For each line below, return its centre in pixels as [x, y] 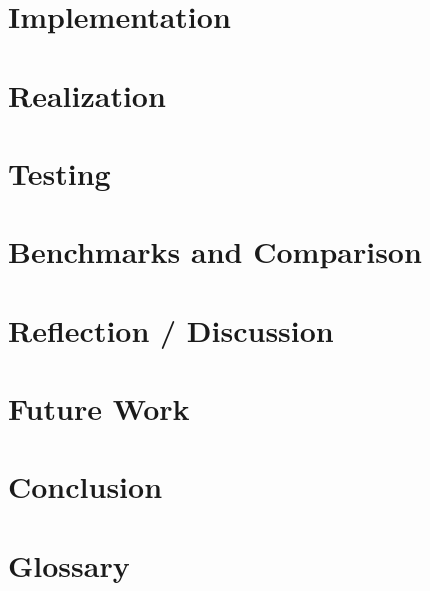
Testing [59, 172]
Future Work [99, 408]
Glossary [69, 564]
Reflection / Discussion [171, 329]
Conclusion [85, 486]
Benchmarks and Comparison [215, 251]
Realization [87, 94]
